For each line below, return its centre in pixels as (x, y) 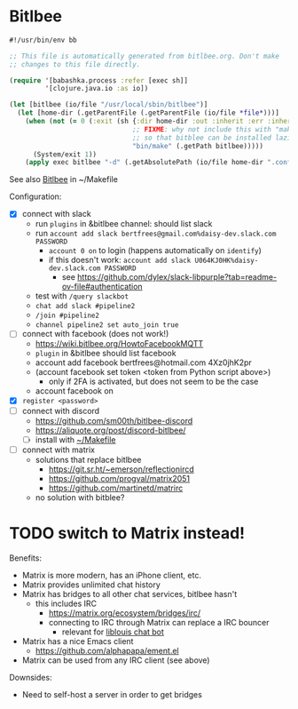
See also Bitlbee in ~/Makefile (63, 179)
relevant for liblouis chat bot (113, 632)
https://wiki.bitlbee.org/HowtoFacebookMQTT (119, 344)
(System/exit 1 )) (65, 154)
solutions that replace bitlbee (88, 459)
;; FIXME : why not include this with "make (213, 129)
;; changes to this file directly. (75, 64)
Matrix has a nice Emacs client (78, 641)
